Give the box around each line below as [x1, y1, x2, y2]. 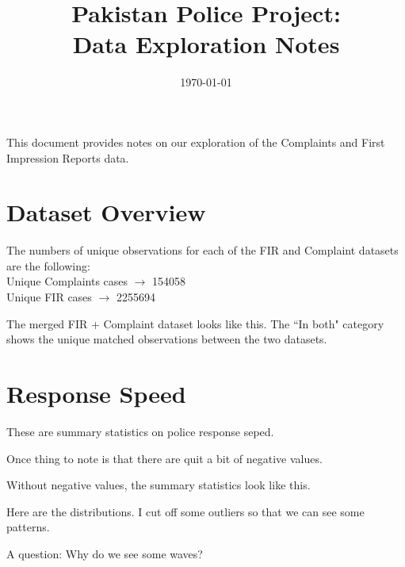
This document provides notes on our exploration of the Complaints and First [6, 133, 385, 150]
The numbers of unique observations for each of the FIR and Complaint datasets [6, 242, 399, 259]
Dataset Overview [6, 196, 206, 228]
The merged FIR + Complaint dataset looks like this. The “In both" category [6, 315, 384, 331]
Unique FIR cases [6, 289, 92, 305]
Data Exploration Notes [72, 28, 340, 60]
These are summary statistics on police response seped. [6, 423, 274, 439]
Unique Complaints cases [6, 273, 128, 289]
